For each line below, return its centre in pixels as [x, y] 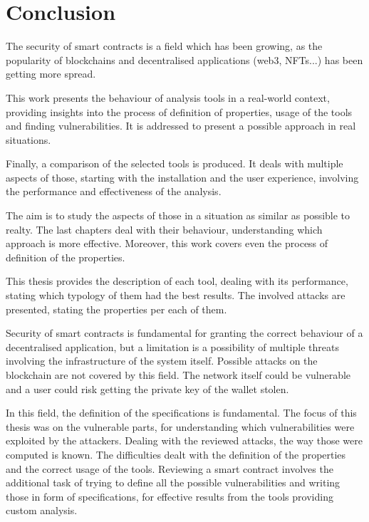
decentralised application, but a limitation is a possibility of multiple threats [172, 346]
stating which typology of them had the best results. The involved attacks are [176, 295]
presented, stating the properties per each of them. [116, 309]
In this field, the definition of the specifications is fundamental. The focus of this [181, 413]
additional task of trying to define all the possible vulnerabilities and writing [173, 482]
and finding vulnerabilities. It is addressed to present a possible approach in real [181, 126]
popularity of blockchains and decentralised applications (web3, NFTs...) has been [184, 59]
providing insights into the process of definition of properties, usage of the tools [179, 111]
